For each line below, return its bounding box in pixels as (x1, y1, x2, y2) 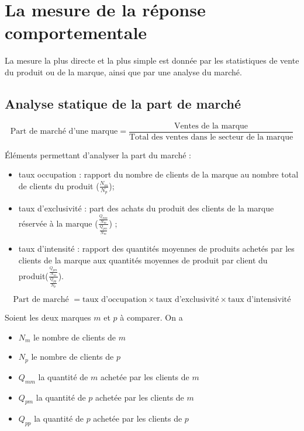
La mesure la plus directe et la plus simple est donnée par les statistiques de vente (5, 54, 299, 67)
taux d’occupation (82, 296, 147, 304)
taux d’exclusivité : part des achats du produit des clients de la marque (18, 202, 274, 214)
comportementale (5, 20, 147, 44)
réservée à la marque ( (18, 217, 98, 229)
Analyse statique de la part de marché (5, 94, 241, 112)
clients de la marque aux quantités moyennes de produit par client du (18, 254, 268, 266)
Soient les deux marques (5, 311, 91, 324)
